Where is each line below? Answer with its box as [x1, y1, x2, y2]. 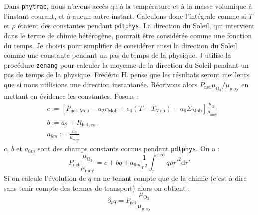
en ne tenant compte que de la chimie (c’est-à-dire [93, 173, 247, 183]
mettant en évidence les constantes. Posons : [4, 91, 139, 101]
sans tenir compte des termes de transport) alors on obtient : [4, 182, 190, 193]
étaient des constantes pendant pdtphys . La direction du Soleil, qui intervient [18, 20, 255, 31]
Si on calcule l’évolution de [4, 173, 86, 183]
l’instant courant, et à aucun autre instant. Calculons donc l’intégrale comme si [4, 10, 246, 21]
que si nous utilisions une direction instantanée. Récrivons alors [4, 79, 198, 89]
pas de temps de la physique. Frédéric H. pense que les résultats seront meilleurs [4, 69, 250, 80]
